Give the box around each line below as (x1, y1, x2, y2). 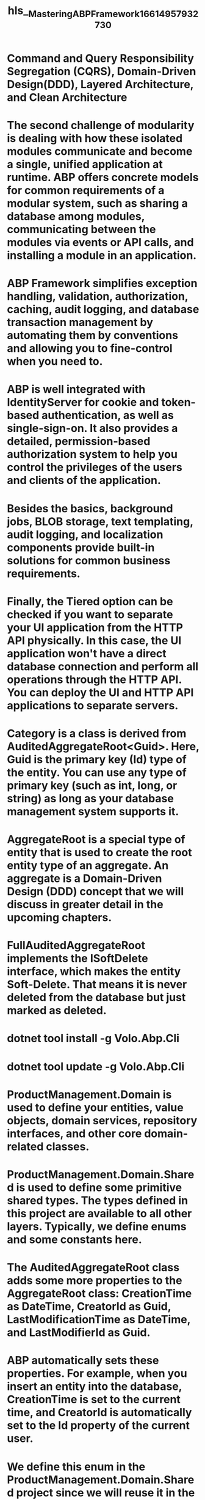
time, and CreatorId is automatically (7, 1406, 192, 1420)
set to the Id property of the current (7, 1419, 190, 1433)
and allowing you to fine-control (7, 341, 173, 356)
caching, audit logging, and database (7, 302, 200, 316)
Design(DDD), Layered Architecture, (7, 77, 194, 91)
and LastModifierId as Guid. (7, 1326, 151, 1340)
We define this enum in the (7, 1460, 146, 1474)
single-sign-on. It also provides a (7, 422, 178, 435)
